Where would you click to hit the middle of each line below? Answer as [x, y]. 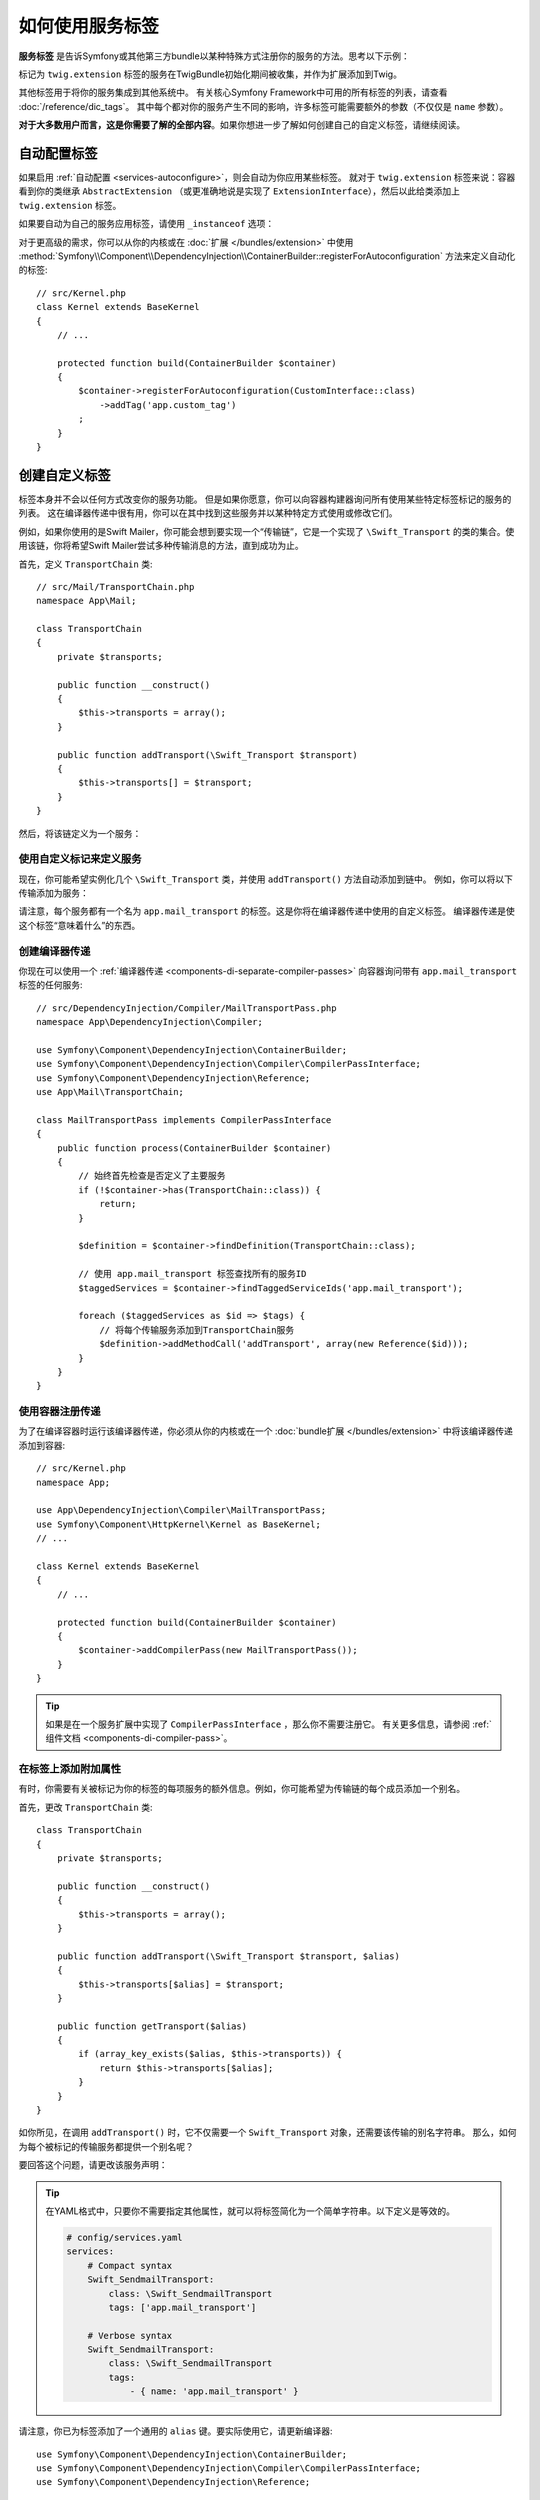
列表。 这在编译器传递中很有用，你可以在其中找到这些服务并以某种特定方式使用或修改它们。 [208, 513]
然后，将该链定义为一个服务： [80, 833]
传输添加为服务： [53, 893]
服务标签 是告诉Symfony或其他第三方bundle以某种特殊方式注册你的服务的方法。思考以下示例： [214, 56]
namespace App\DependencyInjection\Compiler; [150, 1022]
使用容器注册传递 [59, 1412]
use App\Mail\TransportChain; [110, 1092]
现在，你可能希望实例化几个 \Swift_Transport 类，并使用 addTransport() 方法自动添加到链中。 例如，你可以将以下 [266, 879]
